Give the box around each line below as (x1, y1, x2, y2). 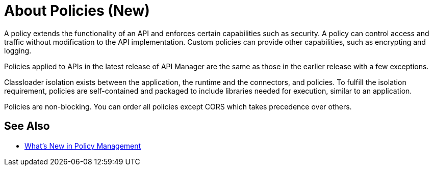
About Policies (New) (4, 2, 150, 19)
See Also (4, 120, 50, 133)
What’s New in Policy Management (24, 141, 141, 150)
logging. (4, 46, 32, 55)
